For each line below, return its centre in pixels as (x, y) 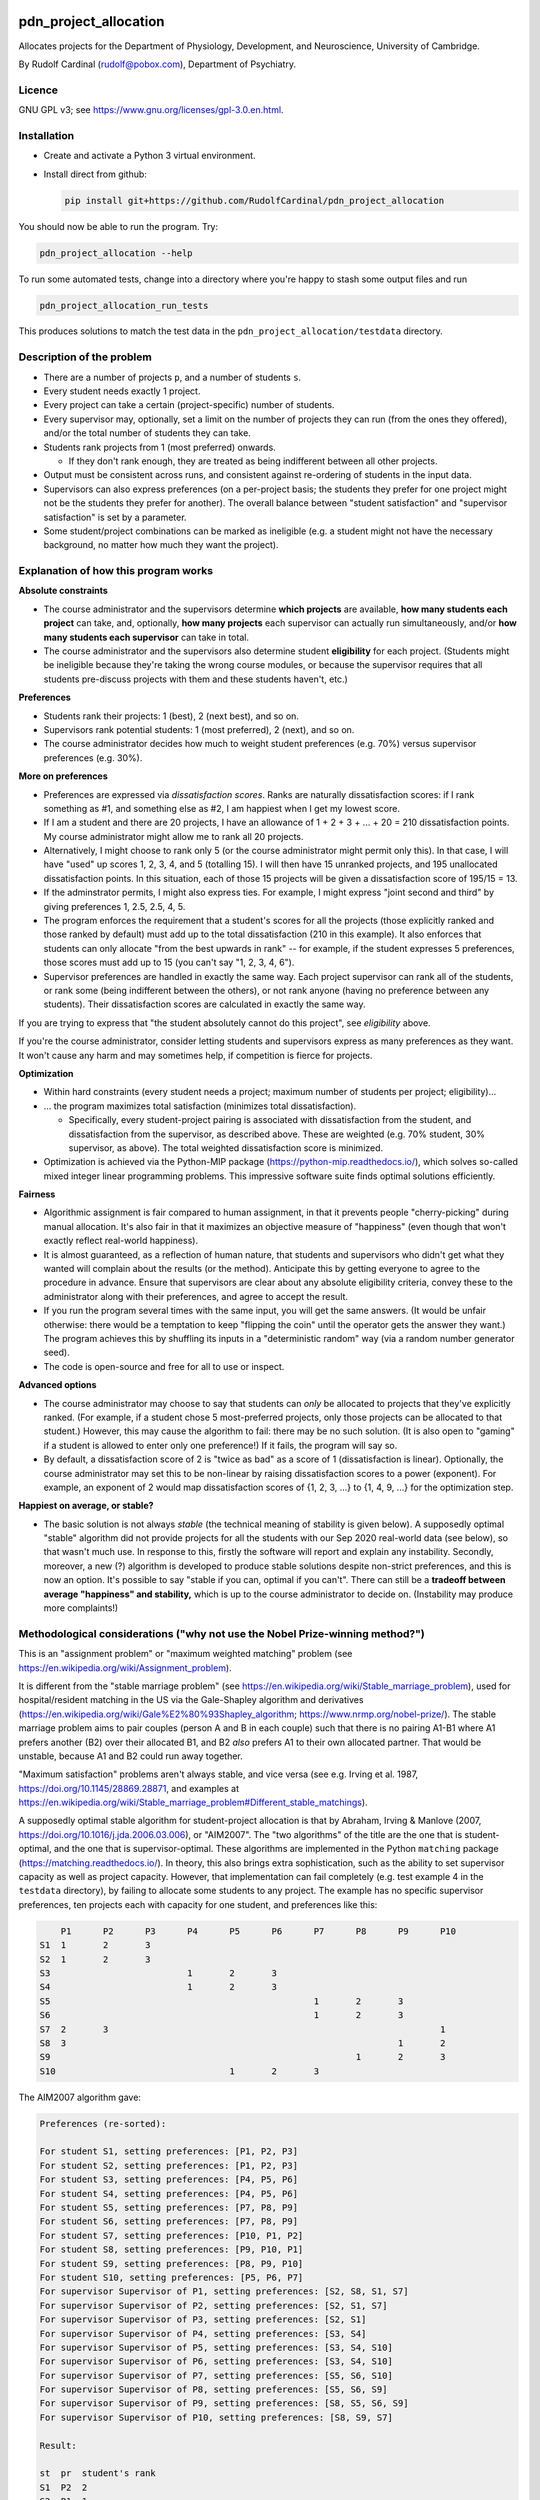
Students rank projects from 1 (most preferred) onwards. (160, 447)
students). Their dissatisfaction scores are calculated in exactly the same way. (204, 1004)
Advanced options (57, 1385)
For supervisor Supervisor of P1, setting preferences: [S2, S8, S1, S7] (224, 2291)
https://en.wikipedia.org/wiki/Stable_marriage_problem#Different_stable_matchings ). (193, 1802)
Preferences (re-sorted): (103, 2123)
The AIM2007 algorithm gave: (80, 2097)
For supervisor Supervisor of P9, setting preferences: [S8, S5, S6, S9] (224, 2403)
